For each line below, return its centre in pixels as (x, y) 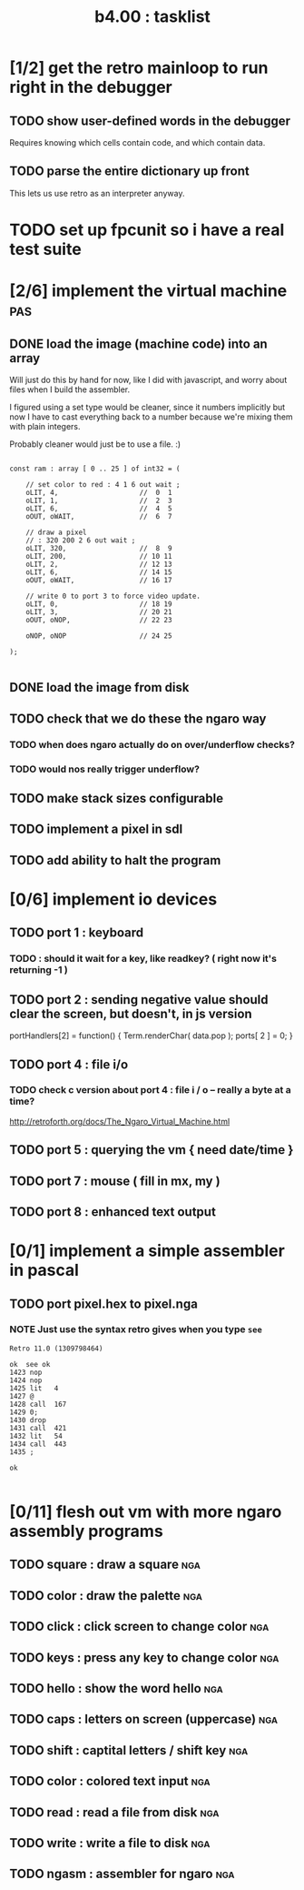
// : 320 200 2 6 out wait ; (81, 541)
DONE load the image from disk (99, 687)
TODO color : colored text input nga (110, 1781)
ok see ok (30, 1364)
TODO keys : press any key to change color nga (144, 1658)
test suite (45, 249)
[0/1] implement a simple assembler (147, 1251)
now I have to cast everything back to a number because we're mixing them (151, 417)
